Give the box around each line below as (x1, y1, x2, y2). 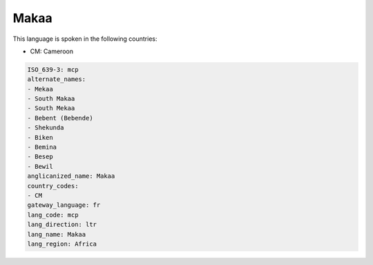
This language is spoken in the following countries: (12, 35, 157, 43)
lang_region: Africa (27, 239, 97, 248)
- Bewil (27, 163, 53, 170)
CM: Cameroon (30, 47, 74, 55)
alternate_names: (27, 75, 86, 83)
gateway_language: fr (27, 201, 101, 209)
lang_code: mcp (27, 211, 79, 219)
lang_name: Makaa (27, 230, 86, 238)
